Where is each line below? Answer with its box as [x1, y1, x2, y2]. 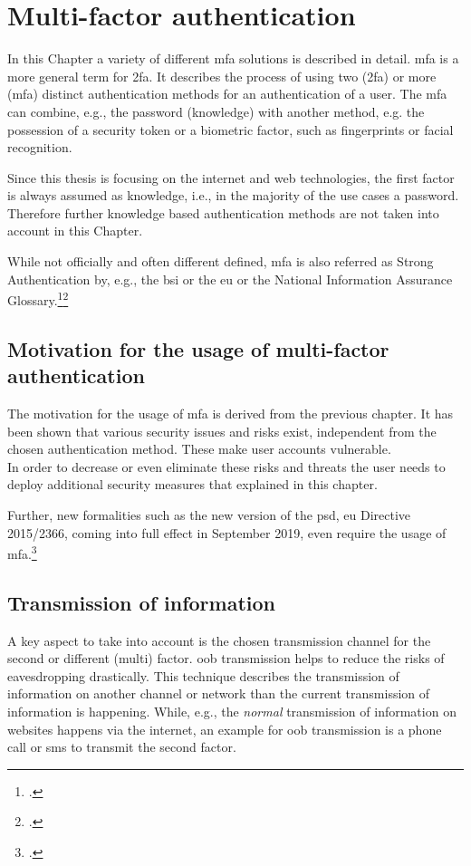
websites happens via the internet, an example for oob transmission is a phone [7, 719, 442, 738]
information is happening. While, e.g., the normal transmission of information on [7, 702, 457, 721]
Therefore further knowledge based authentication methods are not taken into [7, 203, 439, 222]
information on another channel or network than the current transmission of [7, 684, 430, 703]
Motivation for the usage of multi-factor [7, 334, 389, 362]
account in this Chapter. [7, 221, 143, 240]
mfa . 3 [7, 542, 37, 563]
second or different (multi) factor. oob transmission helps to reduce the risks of [7, 649, 445, 668]
